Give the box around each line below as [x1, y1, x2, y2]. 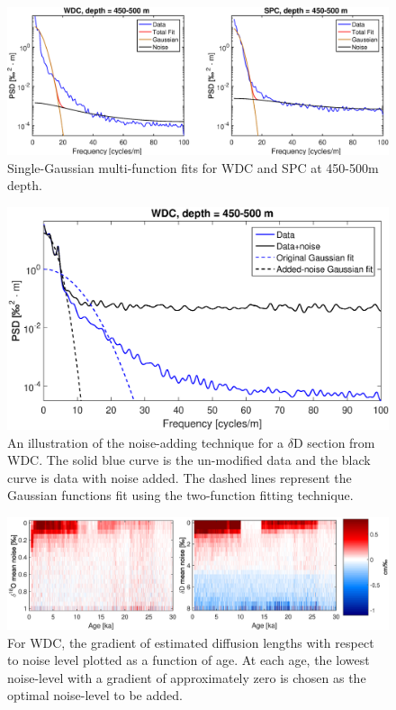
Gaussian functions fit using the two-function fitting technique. [7, 486, 354, 505]
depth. [7, 176, 42, 195]
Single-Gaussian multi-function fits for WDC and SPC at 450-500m [7, 158, 379, 177]
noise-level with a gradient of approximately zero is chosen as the [7, 668, 366, 687]
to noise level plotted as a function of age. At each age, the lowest [7, 651, 370, 669]
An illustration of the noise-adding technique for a [7, 432, 284, 451]
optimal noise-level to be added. [7, 686, 183, 705]
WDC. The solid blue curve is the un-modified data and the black [7, 451, 371, 469]
